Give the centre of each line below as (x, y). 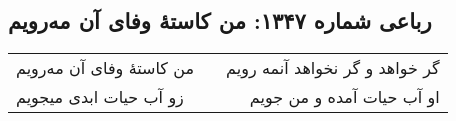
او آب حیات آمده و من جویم (344, 97)
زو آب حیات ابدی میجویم (100, 97)
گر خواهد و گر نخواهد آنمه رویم (333, 68)
